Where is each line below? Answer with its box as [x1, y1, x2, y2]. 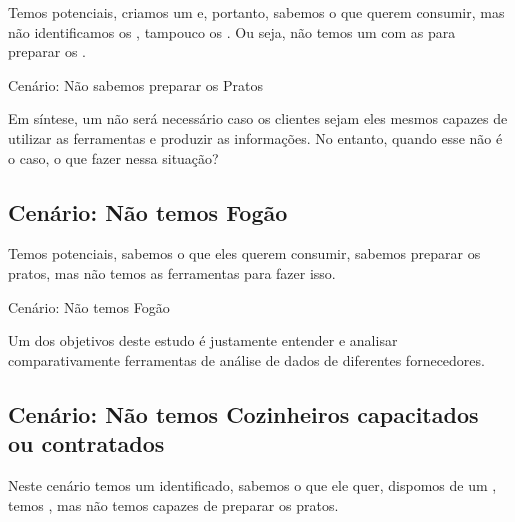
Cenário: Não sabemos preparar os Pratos [8, 74, 264, 95]
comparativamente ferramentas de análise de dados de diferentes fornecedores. [8, 349, 485, 370]
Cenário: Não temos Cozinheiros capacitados [8, 398, 479, 429]
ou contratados [8, 428, 165, 459]
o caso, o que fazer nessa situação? [8, 147, 219, 168]
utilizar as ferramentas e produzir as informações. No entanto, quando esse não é [8, 127, 503, 148]
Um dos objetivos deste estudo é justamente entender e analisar [8, 330, 398, 351]
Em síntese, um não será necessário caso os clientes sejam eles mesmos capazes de [8, 108, 508, 129]
